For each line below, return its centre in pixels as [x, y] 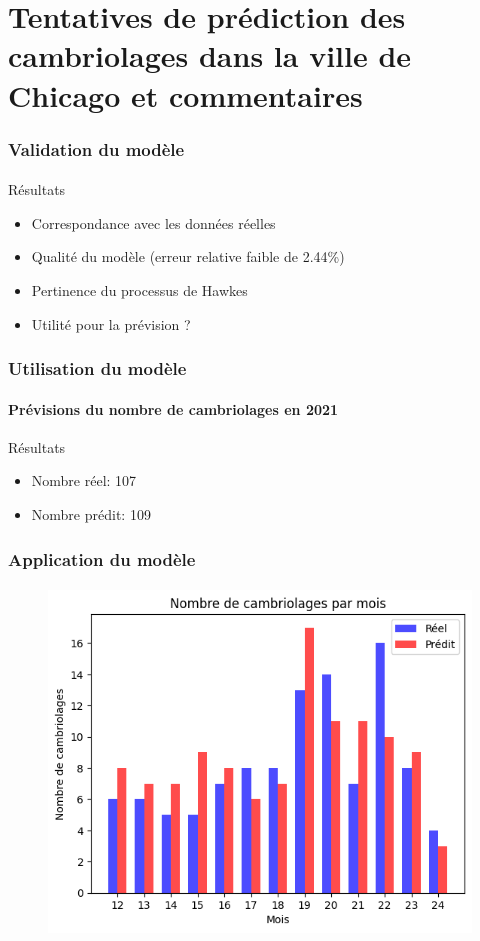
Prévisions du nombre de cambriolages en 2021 [173, 408]
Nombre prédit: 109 [91, 513]
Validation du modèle [96, 148]
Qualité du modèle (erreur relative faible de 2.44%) [188, 256]
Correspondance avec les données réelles [153, 222]
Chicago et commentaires [185, 94]
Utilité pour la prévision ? [111, 323]
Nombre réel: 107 [84, 480]
